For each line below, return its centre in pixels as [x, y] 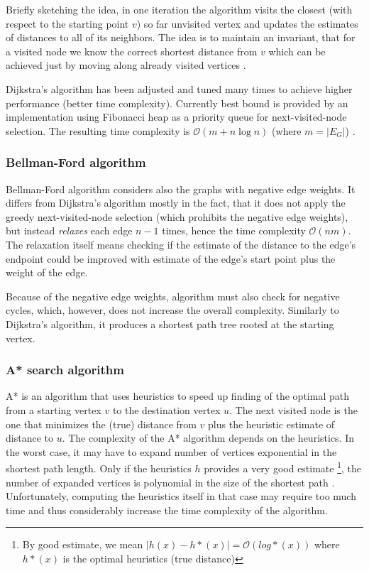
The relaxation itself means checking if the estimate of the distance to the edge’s [181, 244]
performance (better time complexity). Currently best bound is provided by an [177, 103]
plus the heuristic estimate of [271, 424]
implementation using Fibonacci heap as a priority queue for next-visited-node [176, 117]
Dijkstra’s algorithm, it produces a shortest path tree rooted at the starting [170, 323]
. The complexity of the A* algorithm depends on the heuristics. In [208, 438]
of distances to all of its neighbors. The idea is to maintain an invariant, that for [181, 37]
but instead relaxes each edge [69, 230]
